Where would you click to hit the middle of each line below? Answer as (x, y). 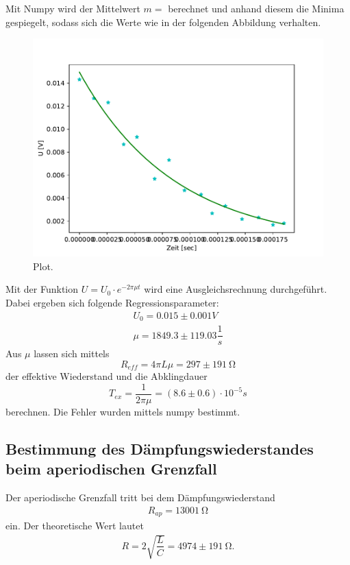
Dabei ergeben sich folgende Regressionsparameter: (112, 302)
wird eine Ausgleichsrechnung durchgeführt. (236, 289)
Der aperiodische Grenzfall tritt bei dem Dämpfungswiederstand (140, 497)
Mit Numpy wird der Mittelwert (73, 8)
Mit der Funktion (42, 289)
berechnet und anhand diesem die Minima (256, 8)
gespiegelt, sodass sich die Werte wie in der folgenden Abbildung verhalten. (163, 22)
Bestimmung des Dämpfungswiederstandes (160, 448)
